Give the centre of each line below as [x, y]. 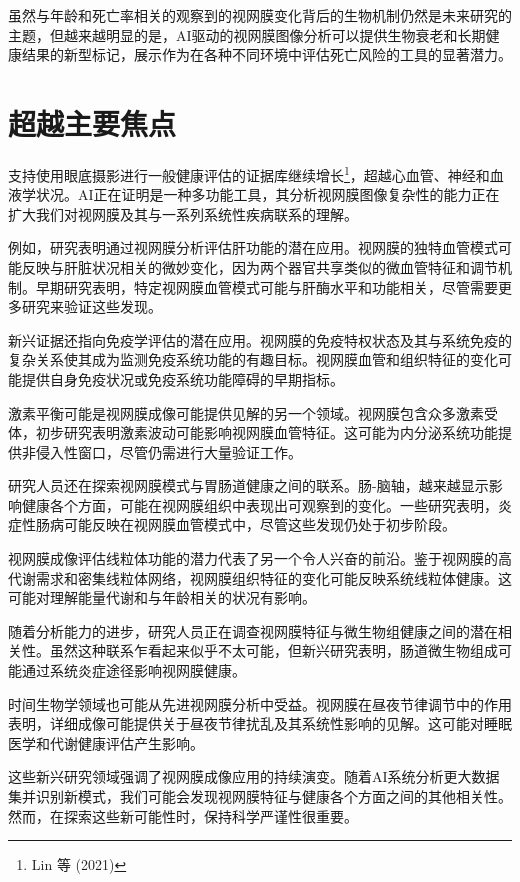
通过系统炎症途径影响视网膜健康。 [133, 670]
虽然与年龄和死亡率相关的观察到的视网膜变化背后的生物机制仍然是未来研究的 [260, 15]
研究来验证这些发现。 [91, 306]
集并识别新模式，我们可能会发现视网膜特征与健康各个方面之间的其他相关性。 [260, 796]
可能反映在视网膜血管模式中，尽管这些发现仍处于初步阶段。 [259, 524]
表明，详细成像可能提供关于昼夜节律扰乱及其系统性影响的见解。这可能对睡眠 [260, 723]
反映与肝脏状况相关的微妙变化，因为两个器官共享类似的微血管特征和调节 [259, 266]
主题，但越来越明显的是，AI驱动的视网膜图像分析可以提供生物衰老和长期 [247, 34]
